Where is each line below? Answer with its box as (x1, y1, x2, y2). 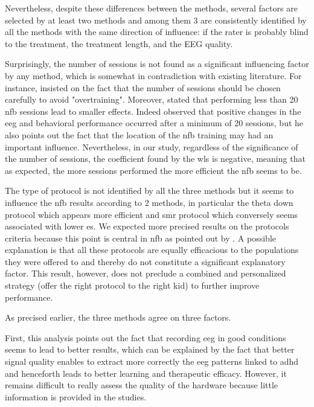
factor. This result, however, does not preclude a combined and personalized (5, 267, 286, 280)
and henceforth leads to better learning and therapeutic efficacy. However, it (5, 367, 287, 379)
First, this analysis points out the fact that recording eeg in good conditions (5, 331, 286, 344)
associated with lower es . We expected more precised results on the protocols (5, 220, 289, 232)
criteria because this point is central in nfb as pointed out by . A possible (5, 231, 277, 244)
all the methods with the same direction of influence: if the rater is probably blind (5, 25, 309, 38)
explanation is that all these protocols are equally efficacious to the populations (5, 243, 299, 256)
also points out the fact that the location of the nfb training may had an (5, 128, 274, 141)
